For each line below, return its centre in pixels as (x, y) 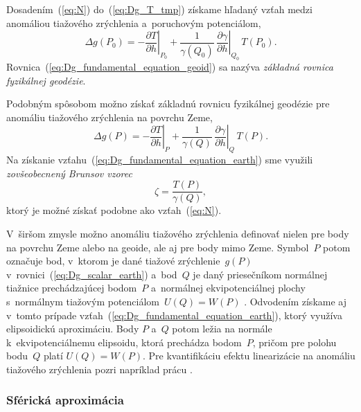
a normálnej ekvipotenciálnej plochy (228, 288)
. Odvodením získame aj (295, 301)
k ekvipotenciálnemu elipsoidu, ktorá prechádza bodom (124, 342)
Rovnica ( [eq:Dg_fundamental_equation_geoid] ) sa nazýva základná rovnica (170, 66)
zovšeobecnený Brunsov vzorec (69, 173)
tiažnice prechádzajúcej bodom (72, 288)
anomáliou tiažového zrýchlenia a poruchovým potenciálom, (134, 23)
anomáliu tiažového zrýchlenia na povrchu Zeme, (109, 117)
